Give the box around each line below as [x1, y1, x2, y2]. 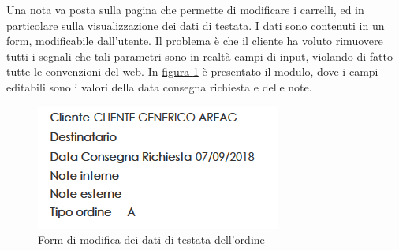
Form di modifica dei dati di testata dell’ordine [38, 231, 265, 248]
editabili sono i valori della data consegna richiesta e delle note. [6, 78, 312, 95]
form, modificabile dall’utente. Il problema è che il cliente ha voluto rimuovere [6, 32, 383, 49]
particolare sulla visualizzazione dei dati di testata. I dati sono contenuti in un [6, 17, 385, 33]
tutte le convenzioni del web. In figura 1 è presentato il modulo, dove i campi [6, 63, 378, 80]
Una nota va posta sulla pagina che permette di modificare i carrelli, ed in [6, 2, 364, 17]
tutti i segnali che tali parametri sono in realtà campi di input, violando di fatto [6, 47, 393, 64]
